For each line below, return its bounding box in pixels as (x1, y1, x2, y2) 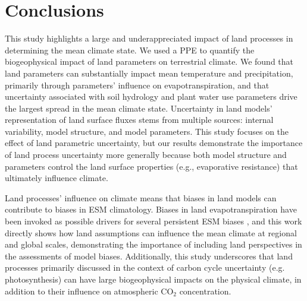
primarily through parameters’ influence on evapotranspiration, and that (5, 78, 270, 91)
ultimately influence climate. (5, 172, 108, 184)
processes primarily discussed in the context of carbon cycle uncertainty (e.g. (5, 261, 285, 274)
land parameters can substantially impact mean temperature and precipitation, (5, 66, 293, 79)
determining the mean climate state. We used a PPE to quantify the (5, 43, 255, 56)
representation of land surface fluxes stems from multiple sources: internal (5, 113, 274, 126)
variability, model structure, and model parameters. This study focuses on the (5, 125, 289, 137)
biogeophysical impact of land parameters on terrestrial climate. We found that (5, 55, 294, 68)
